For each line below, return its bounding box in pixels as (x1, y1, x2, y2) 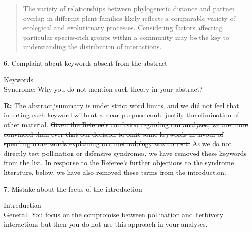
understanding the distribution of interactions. (23, 41, 162, 52)
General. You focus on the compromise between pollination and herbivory (4, 209, 224, 219)
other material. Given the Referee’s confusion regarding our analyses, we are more (4, 119, 248, 129)
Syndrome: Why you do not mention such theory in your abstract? (4, 84, 203, 94)
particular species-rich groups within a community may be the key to (23, 32, 229, 42)
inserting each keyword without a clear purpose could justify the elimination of (4, 110, 239, 120)
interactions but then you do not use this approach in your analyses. (4, 219, 208, 229)
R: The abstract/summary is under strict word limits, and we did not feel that (4, 100, 239, 110)
